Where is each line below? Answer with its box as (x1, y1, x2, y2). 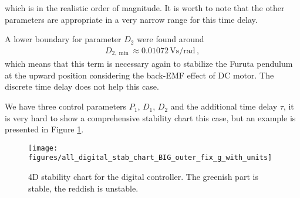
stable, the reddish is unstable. (28, 182, 139, 194)
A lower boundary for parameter (5, 33, 122, 45)
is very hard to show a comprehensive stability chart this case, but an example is (5, 111, 296, 124)
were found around (137, 33, 204, 45)
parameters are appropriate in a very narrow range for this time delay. (5, 13, 258, 25)
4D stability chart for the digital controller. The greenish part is (28, 170, 258, 183)
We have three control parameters (5, 100, 127, 112)
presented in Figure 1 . (5, 123, 84, 135)
